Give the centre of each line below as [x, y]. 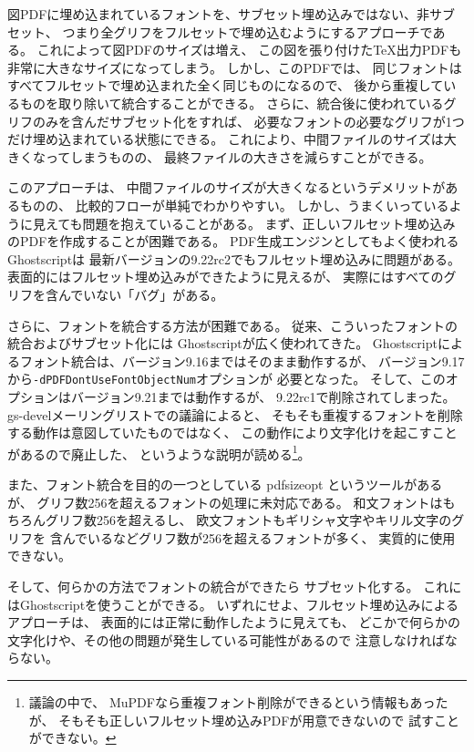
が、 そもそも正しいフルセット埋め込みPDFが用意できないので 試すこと [244, 720]
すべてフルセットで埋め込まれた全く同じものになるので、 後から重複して [226, 85]
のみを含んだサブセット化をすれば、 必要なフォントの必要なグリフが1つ [248, 121]
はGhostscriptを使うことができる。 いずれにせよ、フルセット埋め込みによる [233, 604]
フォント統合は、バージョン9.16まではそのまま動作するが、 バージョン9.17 [242, 361]
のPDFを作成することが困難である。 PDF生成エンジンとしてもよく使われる [233, 241]
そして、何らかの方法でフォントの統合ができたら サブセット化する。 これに [235, 586]
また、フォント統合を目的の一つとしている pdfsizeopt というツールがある [225, 484]
